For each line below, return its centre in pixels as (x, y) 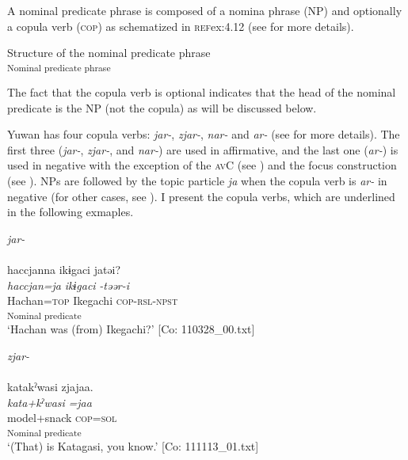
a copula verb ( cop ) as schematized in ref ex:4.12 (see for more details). (181, 26)
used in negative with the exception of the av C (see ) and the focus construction (202, 165)
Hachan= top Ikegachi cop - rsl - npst (93, 300)
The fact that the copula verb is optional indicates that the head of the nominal (202, 92)
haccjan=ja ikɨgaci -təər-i (69, 285)
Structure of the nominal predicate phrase (109, 53)
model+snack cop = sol (62, 418)
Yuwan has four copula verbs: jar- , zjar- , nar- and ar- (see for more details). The (204, 134)
